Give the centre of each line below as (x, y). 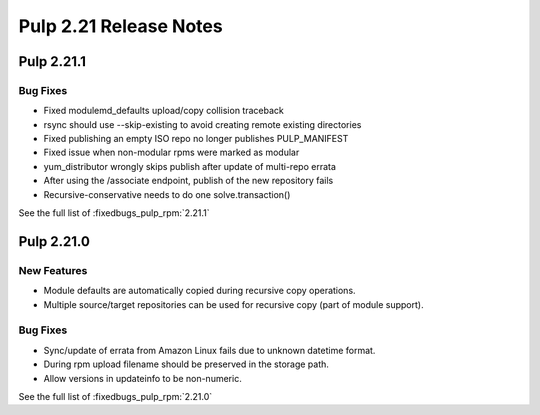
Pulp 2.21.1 (52, 61)
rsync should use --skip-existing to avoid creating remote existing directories (202, 124)
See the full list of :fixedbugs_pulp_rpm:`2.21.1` (114, 213)
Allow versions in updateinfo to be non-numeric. (142, 378)
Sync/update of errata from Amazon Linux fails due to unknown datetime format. (209, 350)
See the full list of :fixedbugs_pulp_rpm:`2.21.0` (115, 396)
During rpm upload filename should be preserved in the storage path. (186, 364)
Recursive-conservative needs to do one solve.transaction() (167, 194)
